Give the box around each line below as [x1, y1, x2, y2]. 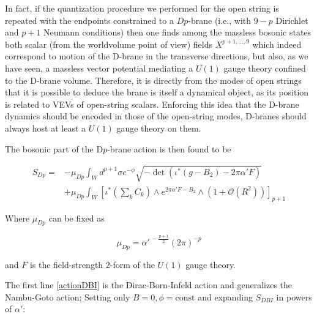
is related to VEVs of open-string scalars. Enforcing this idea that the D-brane [5, 97, 299, 110]
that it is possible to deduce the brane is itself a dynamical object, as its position [5, 86, 309, 99]
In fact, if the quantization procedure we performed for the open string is [5, 2, 280, 14]
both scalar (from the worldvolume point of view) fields [5, 37, 213, 50]
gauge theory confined [223, 61, 306, 74]
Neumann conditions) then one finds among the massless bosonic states [43, 26, 311, 39]
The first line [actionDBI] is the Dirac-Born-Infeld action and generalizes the [5, 278, 293, 291]
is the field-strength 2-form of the [29, 258, 155, 270]
